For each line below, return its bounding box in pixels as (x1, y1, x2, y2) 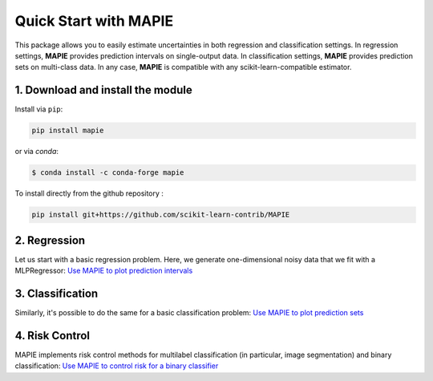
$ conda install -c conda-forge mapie (31, 168, 184, 177)
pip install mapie (31, 126, 104, 136)
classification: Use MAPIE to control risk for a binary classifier (14, 361, 219, 371)
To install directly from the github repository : (14, 188, 164, 198)
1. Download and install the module (14, 83, 192, 97)
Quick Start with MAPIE (14, 12, 174, 30)
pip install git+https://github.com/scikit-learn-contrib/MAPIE (31, 210, 290, 220)
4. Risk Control (14, 329, 91, 342)
